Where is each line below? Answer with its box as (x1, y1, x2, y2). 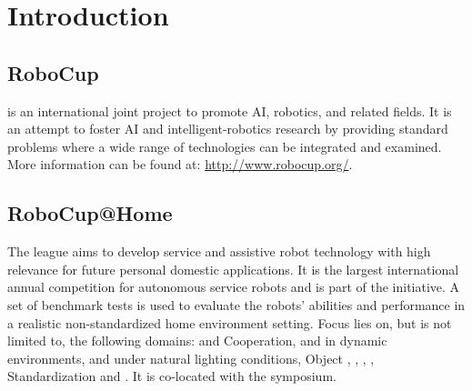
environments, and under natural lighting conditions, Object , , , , (7, 348, 375, 367)
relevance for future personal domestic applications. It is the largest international (7, 259, 459, 278)
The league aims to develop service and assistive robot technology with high (7, 242, 431, 261)
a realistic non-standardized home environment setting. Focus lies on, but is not (7, 313, 452, 332)
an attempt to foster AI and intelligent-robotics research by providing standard (7, 119, 448, 138)
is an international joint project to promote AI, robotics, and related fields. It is (7, 101, 452, 120)
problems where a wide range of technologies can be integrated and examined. (7, 136, 442, 155)
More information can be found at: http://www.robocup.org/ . (7, 155, 353, 174)
